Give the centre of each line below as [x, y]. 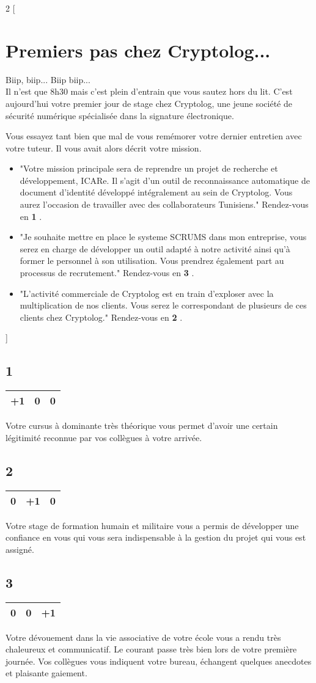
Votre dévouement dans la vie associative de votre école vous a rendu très [143, 637]
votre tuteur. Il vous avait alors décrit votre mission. [104, 148]
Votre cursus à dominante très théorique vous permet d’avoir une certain [142, 426]
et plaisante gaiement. [46, 673]
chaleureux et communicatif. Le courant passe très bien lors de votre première [151, 649]
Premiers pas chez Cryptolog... [138, 50]
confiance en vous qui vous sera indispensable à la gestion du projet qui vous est [156, 537]
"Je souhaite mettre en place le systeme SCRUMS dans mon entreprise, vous [163, 237]
